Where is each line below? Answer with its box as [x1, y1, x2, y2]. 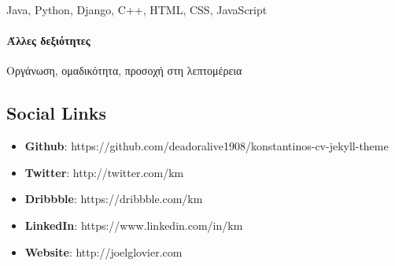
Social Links [6, 101, 107, 125]
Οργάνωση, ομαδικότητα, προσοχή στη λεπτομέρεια [6, 62, 242, 79]
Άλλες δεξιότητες [6, 32, 90, 49]
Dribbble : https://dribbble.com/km [24, 190, 203, 207]
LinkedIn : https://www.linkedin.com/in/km [24, 216, 243, 233]
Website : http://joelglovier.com [24, 243, 183, 260]
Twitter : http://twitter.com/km [24, 164, 184, 180]
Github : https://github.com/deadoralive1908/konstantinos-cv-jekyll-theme [24, 138, 389, 154]
